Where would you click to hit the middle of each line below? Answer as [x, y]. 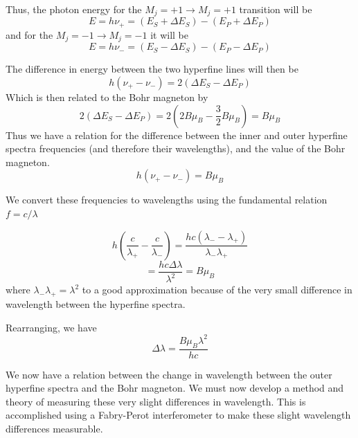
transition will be [276, 9]
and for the [29, 34]
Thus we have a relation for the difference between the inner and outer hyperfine [177, 135]
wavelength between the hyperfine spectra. [96, 304]
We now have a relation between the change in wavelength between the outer [169, 374]
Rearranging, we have [51, 327]
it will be [169, 34]
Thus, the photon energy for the [74, 9]
